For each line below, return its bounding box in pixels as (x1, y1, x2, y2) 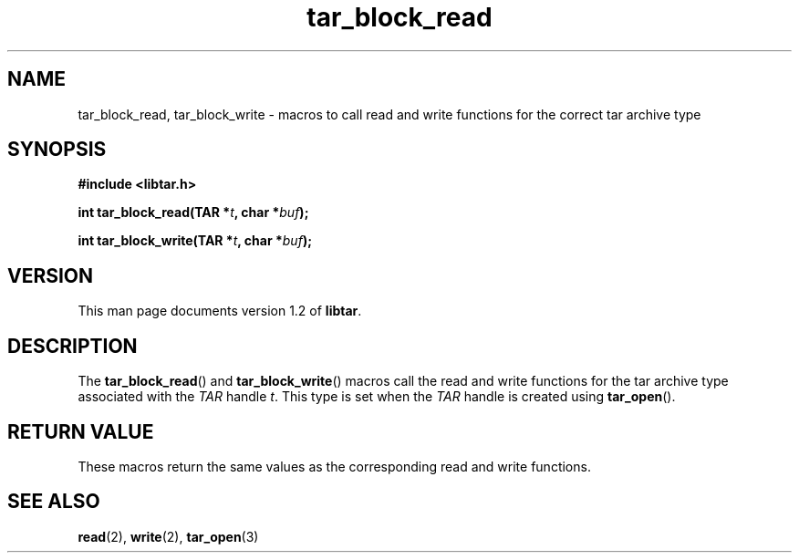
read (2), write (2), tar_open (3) (78, 528, 259, 544)
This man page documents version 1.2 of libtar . (78, 303, 362, 319)
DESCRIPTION (7, 334, 138, 358)
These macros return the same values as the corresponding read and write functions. (78, 458, 591, 474)
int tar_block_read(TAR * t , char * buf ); (78, 204, 309, 221)
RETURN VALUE (7, 420, 154, 443)
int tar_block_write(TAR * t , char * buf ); (78, 233, 312, 249)
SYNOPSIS (7, 138, 107, 161)
